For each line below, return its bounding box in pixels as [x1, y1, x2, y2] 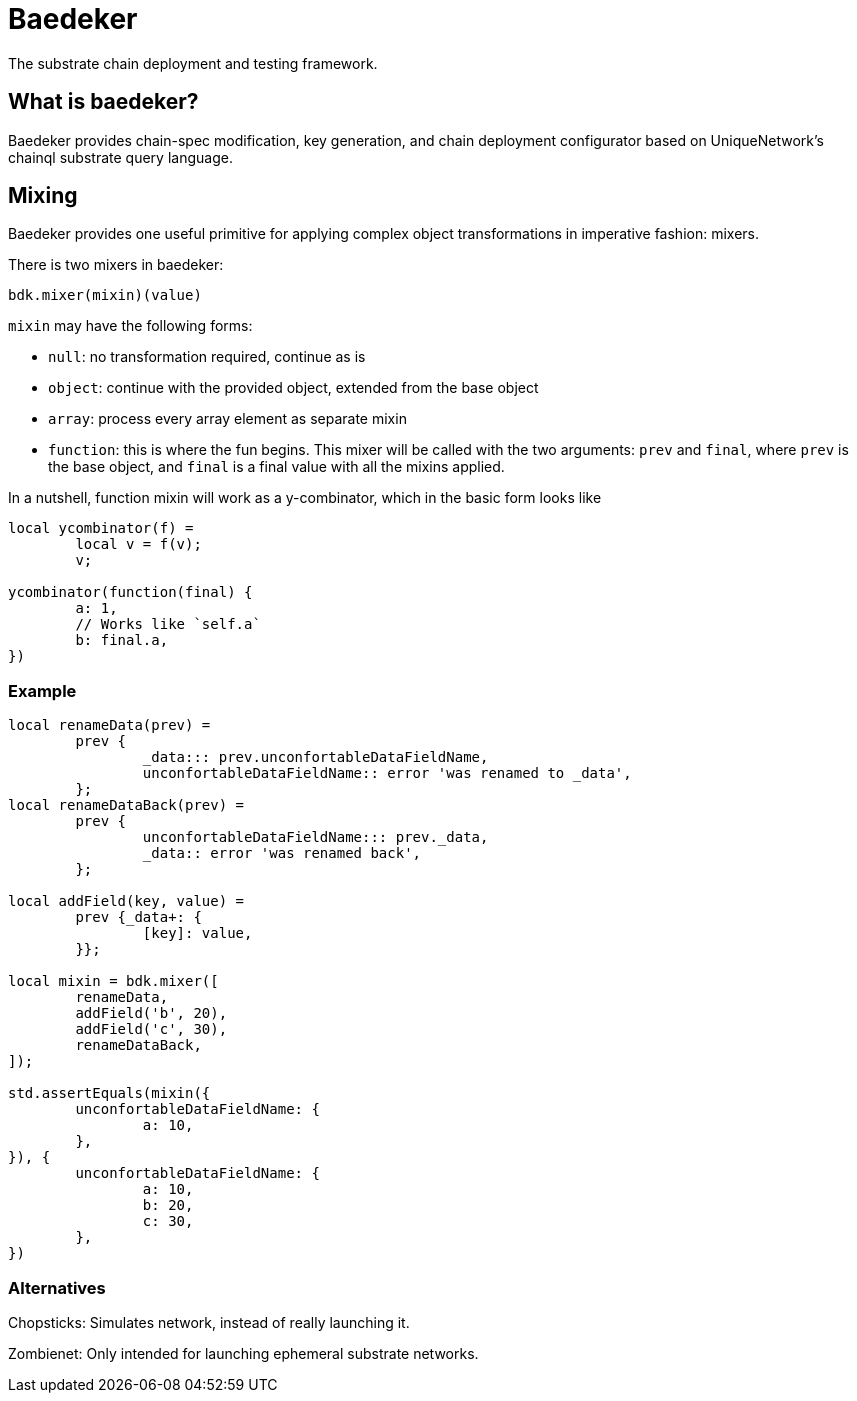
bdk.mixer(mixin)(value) [8, 287, 202, 304]
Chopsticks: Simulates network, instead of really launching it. [8, 1313, 410, 1331]
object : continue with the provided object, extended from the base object [48, 379, 539, 397]
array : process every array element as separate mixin [48, 410, 407, 428]
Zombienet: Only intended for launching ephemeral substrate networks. [8, 1344, 479, 1362]
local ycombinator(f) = [8, 520, 194, 537]
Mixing [8, 183, 78, 209]
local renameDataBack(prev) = [8, 797, 245, 814]
